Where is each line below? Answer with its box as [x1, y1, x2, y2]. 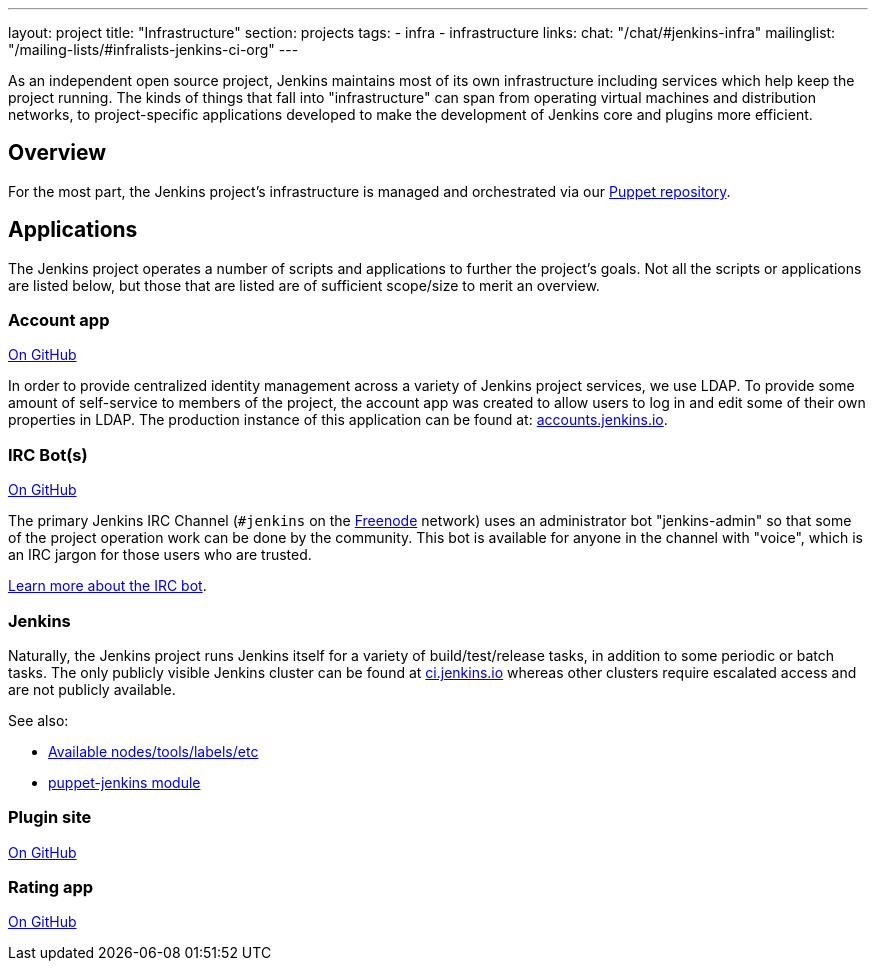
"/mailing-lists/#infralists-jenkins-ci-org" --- [8, 41, 299, 58]
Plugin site [8, 807, 92, 828]
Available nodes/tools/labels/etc [48, 742, 259, 760]
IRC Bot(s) [8, 444, 88, 465]
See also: [8, 711, 69, 729]
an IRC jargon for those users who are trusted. [8, 546, 312, 564]
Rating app [8, 877, 94, 898]
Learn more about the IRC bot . [8, 577, 207, 595]
